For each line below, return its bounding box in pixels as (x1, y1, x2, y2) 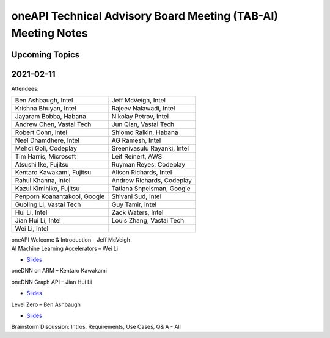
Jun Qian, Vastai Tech (111, 120, 175, 129)
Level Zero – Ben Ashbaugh (11, 301, 81, 308)
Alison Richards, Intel (111, 168, 172, 177)
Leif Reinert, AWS (111, 153, 163, 161)
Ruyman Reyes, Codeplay (111, 160, 186, 169)
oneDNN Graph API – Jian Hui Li (11, 278, 92, 286)
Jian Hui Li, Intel (15, 217, 61, 225)
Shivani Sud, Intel (111, 192, 162, 201)
